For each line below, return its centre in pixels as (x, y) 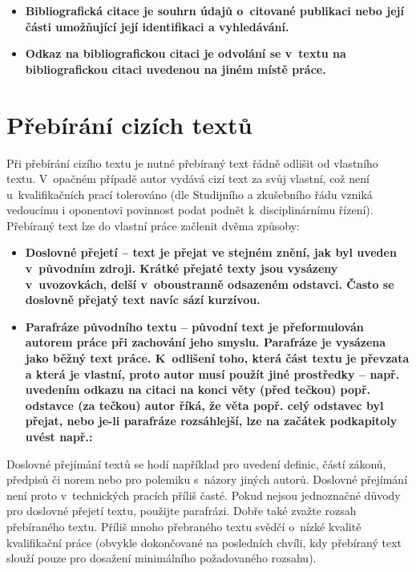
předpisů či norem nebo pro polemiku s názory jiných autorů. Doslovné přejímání (207, 479)
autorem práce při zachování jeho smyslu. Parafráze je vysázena (206, 342)
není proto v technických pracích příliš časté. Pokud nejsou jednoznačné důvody (204, 495)
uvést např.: (59, 436)
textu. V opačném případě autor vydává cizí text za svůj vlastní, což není (188, 178)
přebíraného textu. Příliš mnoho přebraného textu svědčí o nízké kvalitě (184, 526)
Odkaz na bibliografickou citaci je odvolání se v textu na (186, 53)
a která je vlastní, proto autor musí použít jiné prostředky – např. (212, 373)
